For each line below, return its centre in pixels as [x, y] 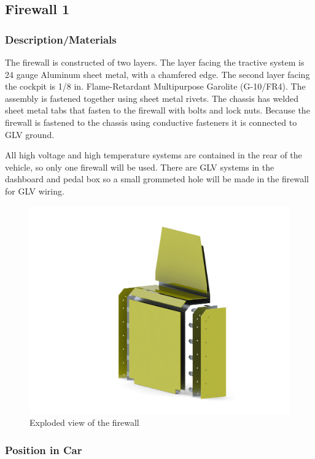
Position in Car [44, 449]
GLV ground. [30, 134]
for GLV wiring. [35, 191]
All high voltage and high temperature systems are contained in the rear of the [154, 155]
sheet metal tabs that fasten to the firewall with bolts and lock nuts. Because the [157, 110]
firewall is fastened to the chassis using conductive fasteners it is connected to [151, 122]
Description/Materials [61, 39]
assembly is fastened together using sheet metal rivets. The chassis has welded [152, 98]
